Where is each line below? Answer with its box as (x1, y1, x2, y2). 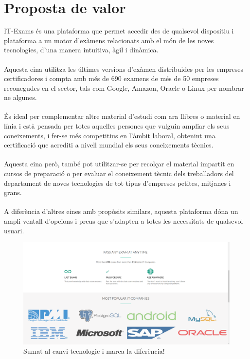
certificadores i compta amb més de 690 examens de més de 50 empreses (4, 73, 219, 83)
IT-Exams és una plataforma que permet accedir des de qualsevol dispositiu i (4, 26, 234, 36)
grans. (4, 187, 22, 197)
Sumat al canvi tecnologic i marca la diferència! (23, 346, 165, 356)
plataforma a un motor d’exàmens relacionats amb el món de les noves (4, 35, 214, 45)
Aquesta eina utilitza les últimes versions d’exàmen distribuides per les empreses (4, 64, 244, 74)
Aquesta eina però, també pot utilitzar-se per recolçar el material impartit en (4, 159, 234, 169)
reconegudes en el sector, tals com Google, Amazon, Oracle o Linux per (4, 82, 217, 93)
